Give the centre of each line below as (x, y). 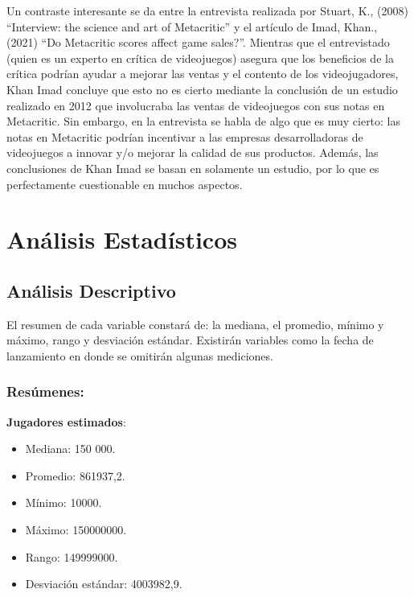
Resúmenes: (45, 391)
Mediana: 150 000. (70, 449)
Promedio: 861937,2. (75, 475)
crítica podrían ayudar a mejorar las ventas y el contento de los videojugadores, (203, 74)
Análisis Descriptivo (91, 290)
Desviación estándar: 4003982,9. (104, 584)
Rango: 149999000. (72, 556)
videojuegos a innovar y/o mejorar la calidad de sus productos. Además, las (193, 152)
